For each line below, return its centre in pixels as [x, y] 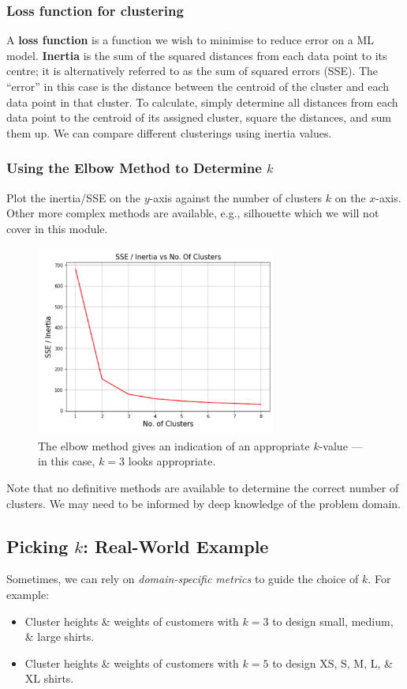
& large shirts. [60, 636]
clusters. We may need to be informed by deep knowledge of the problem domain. [203, 503]
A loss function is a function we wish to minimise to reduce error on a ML [190, 40]
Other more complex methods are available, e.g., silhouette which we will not [193, 213]
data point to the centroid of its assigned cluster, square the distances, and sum [199, 117]
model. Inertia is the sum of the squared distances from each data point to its [197, 55]
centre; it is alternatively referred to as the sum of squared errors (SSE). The [192, 71]
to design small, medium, [333, 621]
